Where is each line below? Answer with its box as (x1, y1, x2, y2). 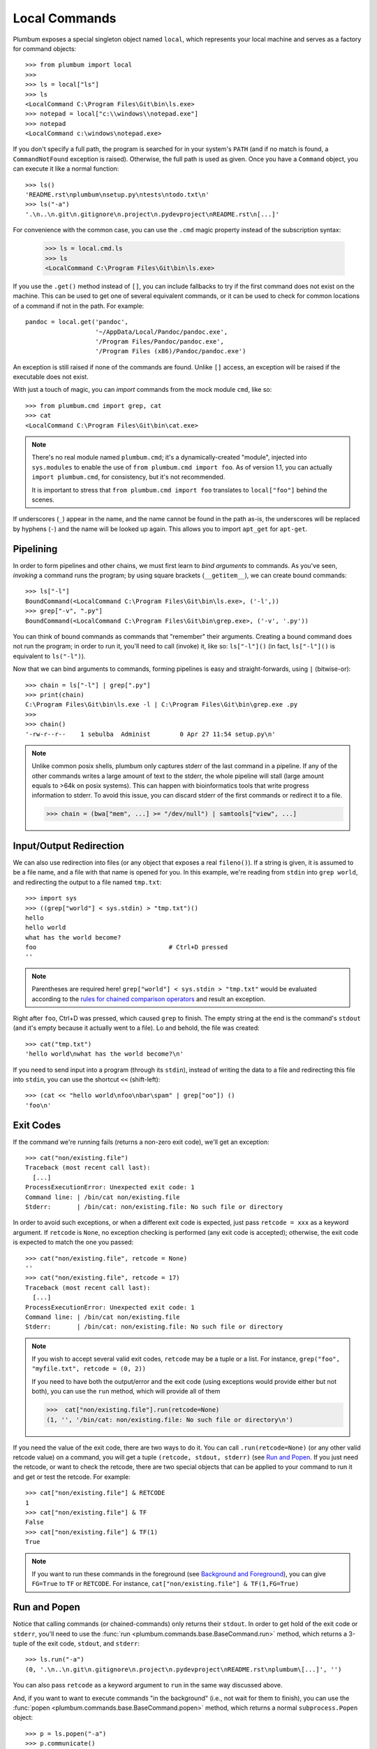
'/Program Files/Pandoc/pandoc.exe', (95, 337, 225, 346)
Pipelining (13, 543, 58, 555)
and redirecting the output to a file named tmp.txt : (13, 878, 162, 886)
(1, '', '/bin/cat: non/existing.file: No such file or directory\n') (46, 1415, 293, 1424)
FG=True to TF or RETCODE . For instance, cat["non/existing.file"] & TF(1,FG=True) (31, 1580, 300, 1588)
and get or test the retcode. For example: (13, 1473, 131, 1481)
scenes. (31, 495, 55, 504)
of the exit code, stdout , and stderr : (29, 1639, 140, 1648)
